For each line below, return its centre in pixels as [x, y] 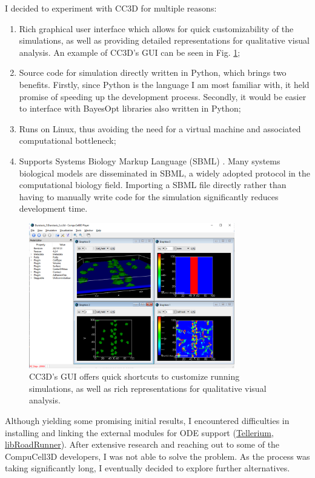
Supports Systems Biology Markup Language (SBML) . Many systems [150, 160]
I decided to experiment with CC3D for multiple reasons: [111, 8]
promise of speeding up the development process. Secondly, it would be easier [163, 96]
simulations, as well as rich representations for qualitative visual [148, 388]
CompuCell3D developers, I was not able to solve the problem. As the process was [157, 456]
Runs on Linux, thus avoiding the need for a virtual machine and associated [160, 128]
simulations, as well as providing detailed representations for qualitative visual [164, 40]
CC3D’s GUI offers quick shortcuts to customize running [134, 376]
